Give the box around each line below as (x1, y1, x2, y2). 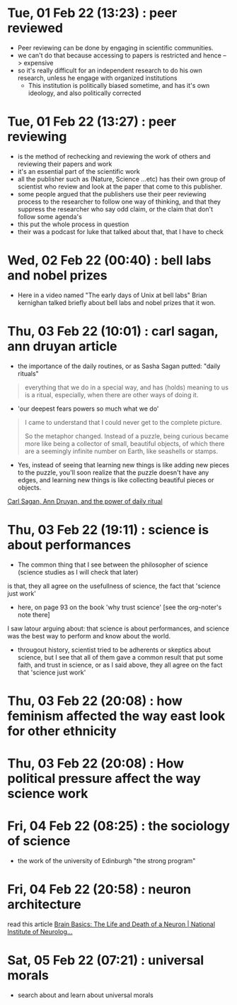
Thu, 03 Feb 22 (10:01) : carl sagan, (7, 323, 219, 339)
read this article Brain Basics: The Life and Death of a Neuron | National (7, 920, 216, 928)
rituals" (17, 369, 39, 377)
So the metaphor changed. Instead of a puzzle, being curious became (24, 431, 229, 440)
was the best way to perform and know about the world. (7, 631, 171, 640)
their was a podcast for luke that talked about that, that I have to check (17, 227, 224, 235)
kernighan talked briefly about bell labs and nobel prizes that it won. (17, 298, 216, 306)
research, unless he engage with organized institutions (17, 73, 178, 82)
